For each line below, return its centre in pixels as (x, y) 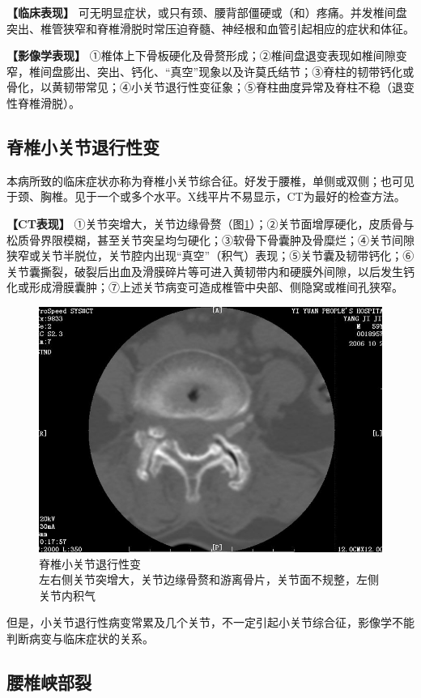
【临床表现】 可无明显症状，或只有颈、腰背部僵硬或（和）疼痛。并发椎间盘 (207, 12)
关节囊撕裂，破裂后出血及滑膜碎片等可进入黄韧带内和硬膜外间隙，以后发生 (205, 271)
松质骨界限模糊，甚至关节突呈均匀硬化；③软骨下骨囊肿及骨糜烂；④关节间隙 (210, 239)
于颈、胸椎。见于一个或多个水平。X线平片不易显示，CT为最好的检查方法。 (206, 196)
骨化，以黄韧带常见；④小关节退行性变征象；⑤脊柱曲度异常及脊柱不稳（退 (205, 87)
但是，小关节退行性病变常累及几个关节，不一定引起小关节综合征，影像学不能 (210, 622)
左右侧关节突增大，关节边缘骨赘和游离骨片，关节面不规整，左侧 (209, 579)
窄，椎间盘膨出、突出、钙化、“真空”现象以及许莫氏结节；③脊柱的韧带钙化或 (210, 71)
